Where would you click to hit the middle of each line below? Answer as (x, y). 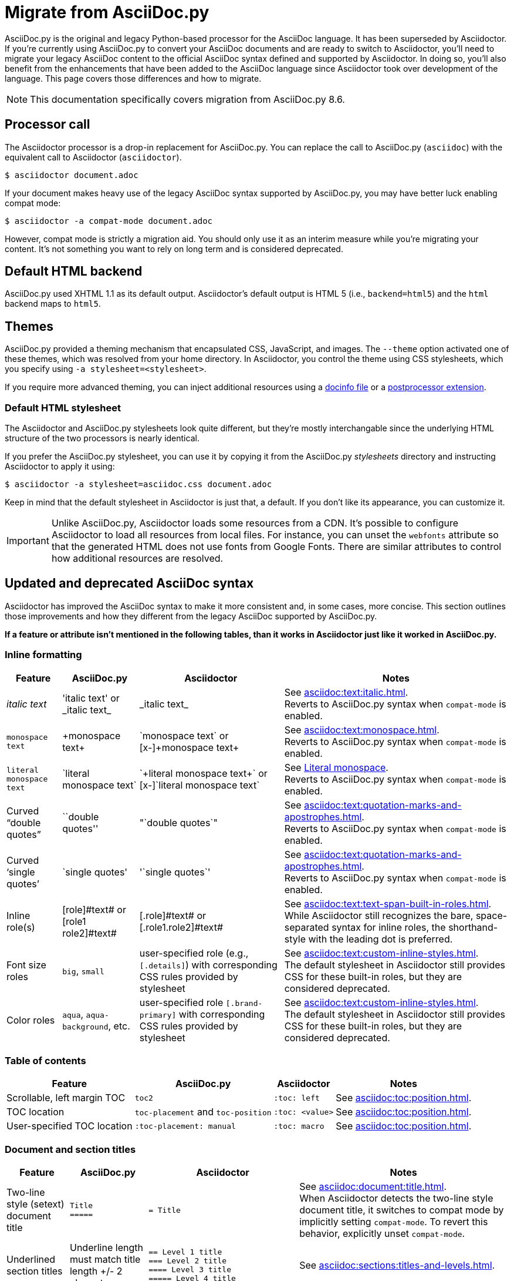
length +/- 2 (96, 1271)
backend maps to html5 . (53, 304)
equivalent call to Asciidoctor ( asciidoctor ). (93, 157)
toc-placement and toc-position (203, 1112)
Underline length (106, 1248)
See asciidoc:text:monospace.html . (362, 730)
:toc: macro (299, 1126)
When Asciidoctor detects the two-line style (396, 1198)
